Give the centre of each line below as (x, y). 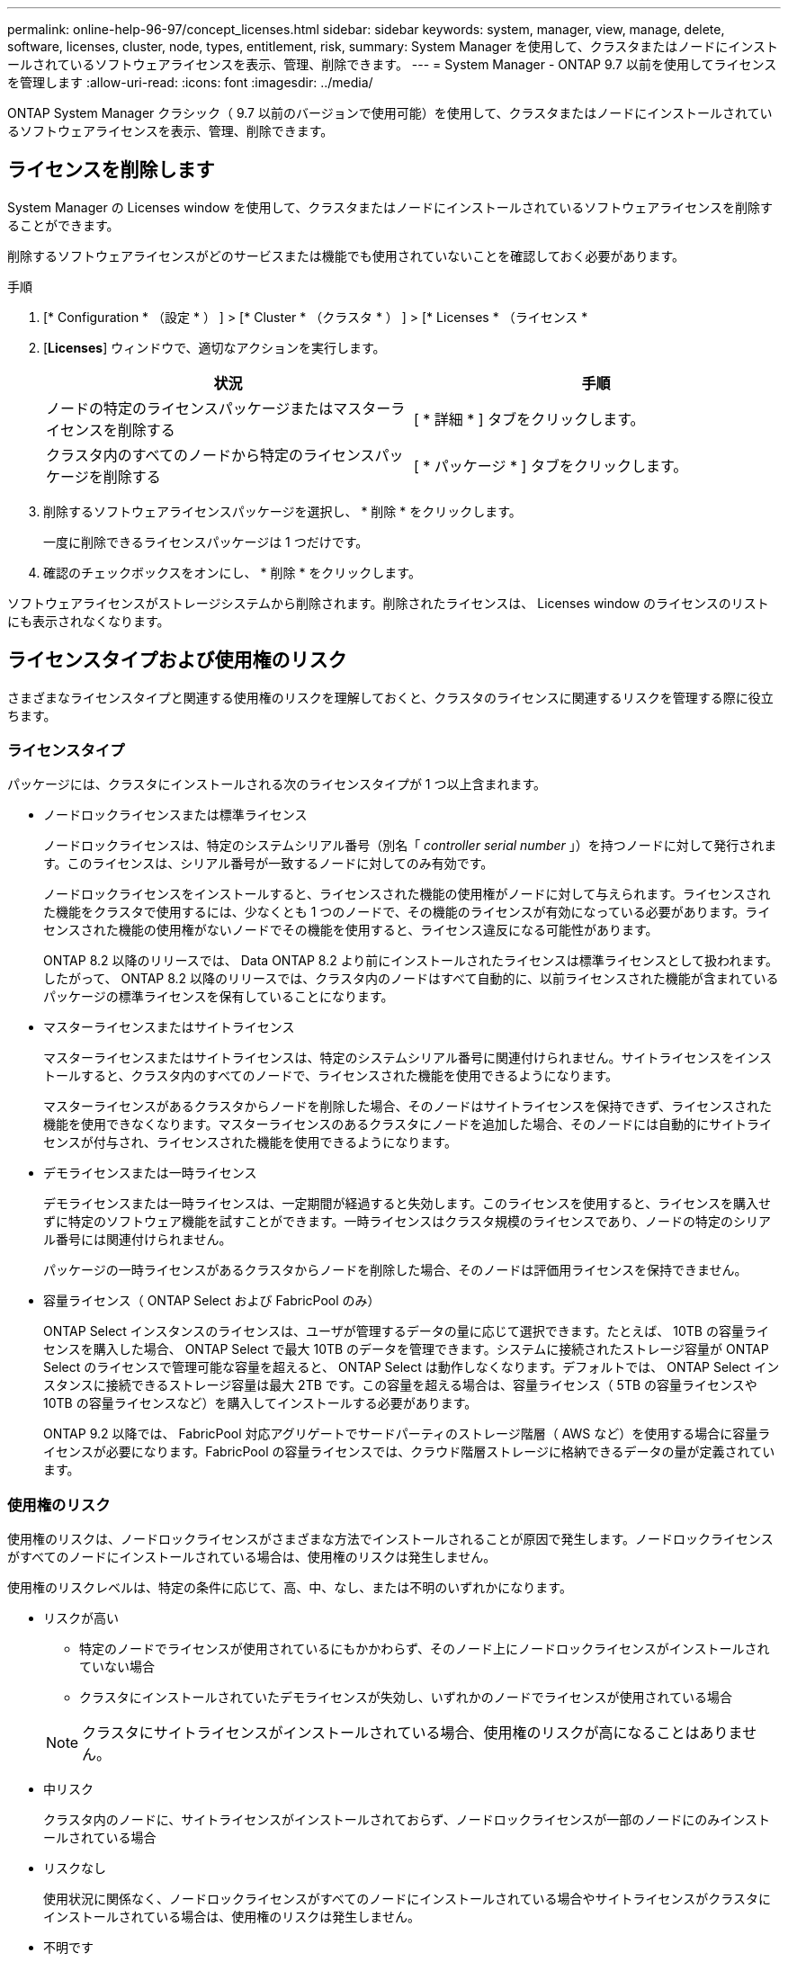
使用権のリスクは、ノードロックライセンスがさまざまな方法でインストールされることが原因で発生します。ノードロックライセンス (390, 1539)
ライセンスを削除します (111, 170)
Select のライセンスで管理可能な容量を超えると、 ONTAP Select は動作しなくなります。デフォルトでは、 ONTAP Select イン (412, 1367)
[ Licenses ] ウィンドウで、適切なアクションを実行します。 (215, 347)
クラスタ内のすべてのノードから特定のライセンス (210, 455)
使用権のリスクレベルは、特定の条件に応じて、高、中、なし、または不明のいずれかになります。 (290, 1588)
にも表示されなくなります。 (89, 621)
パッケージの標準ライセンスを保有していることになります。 (219, 997)
